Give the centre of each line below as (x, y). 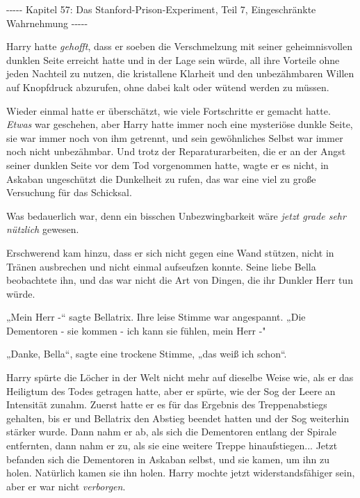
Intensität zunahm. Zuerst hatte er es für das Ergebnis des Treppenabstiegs (167, 404)
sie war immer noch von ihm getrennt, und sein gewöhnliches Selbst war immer (175, 137)
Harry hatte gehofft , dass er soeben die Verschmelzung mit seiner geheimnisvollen (179, 46)
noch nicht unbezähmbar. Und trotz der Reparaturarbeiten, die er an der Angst (176, 151)
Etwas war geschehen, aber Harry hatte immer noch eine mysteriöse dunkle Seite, (180, 124)
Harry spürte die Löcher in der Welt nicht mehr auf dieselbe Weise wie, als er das (180, 377)
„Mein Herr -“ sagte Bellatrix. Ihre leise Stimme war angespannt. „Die (156, 317)
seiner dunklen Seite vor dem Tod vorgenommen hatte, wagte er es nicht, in (167, 164)
